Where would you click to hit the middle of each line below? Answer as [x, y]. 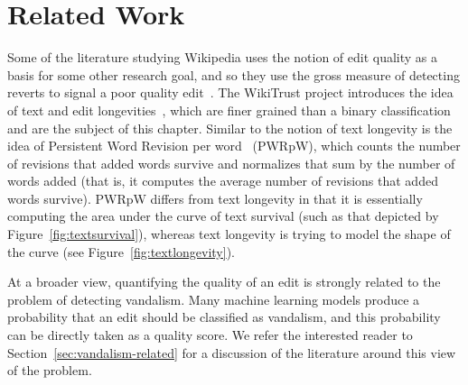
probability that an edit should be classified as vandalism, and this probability [224, 317]
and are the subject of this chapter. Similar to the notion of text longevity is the [230, 128]
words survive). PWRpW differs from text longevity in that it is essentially [215, 198]
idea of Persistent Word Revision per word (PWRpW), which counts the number [234, 146]
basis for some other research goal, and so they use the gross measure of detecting [234, 74]
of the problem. [50, 370]
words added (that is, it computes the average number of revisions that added [223, 181]
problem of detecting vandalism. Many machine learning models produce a [214, 299]
